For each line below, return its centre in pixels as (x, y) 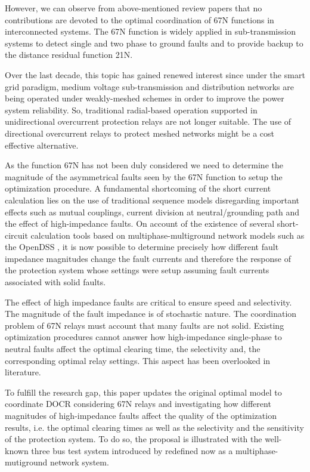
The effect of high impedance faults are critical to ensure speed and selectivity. (148, 302)
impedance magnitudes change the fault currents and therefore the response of (148, 258)
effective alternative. (42, 145)
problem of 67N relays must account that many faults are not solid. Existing (145, 325)
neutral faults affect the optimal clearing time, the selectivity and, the (133, 349)
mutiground (26, 462)
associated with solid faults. (55, 282)
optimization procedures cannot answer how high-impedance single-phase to (143, 337)
